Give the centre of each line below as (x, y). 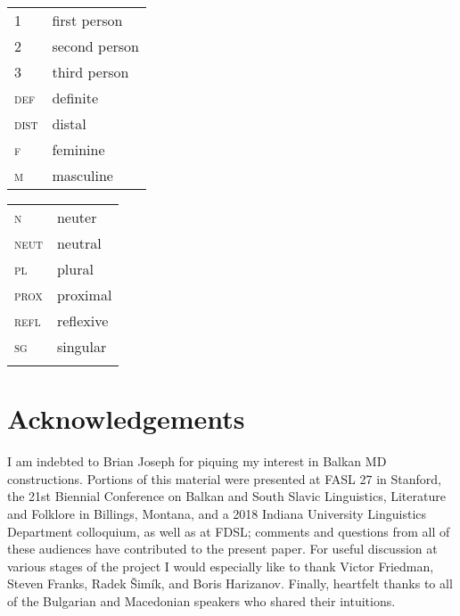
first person (87, 20)
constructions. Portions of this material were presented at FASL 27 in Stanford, (224, 478)
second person (95, 46)
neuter (77, 217)
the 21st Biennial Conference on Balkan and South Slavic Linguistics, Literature (226, 496)
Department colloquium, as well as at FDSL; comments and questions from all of (229, 531)
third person (90, 72)
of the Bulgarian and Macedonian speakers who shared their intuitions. (201, 600)
